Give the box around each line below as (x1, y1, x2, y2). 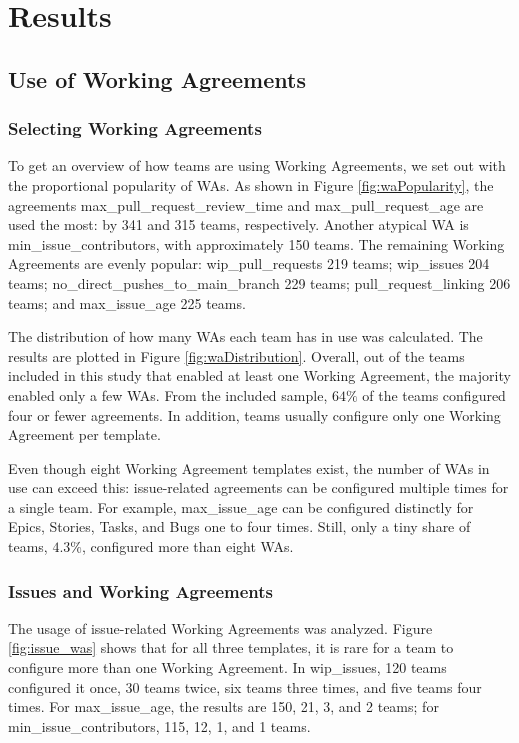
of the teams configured (362, 384, 506, 405)
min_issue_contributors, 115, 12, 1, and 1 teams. (8, 715, 311, 736)
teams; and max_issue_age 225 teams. (8, 292, 246, 313)
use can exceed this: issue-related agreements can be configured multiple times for (8, 477, 509, 498)
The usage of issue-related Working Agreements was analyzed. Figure (8, 617, 433, 638)
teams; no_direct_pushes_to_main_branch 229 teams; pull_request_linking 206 (8, 272, 511, 293)
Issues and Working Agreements (8, 578, 273, 603)
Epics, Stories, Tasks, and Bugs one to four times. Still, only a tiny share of (8, 516, 471, 537)
